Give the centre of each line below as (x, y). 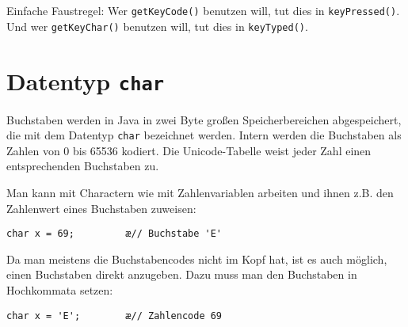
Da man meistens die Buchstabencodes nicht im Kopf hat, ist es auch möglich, (197, 259)
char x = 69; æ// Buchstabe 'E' (114, 234)
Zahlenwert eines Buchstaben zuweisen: (101, 208)
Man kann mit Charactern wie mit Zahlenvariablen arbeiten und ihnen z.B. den (200, 192)
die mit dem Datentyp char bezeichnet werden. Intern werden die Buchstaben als (204, 135)
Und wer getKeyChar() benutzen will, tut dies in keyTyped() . (157, 26)
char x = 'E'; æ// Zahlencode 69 (114, 316)
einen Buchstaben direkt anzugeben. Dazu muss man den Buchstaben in (182, 274)
